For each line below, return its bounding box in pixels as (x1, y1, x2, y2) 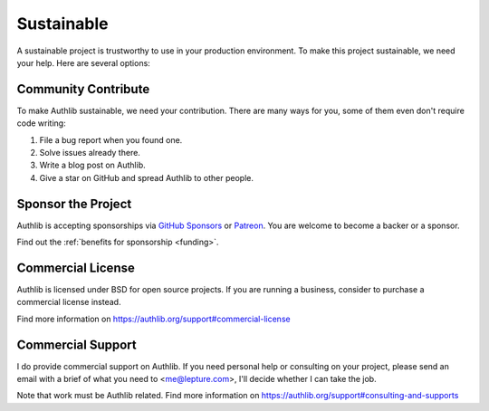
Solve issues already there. (39, 148, 140, 158)
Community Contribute (16, 81, 150, 97)
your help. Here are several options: (16, 57, 151, 68)
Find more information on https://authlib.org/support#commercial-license (16, 313, 291, 324)
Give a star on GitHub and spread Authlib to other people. (39, 172, 254, 183)
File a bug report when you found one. (39, 134, 183, 145)
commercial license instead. (16, 297, 121, 308)
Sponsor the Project (16, 196, 132, 212)
